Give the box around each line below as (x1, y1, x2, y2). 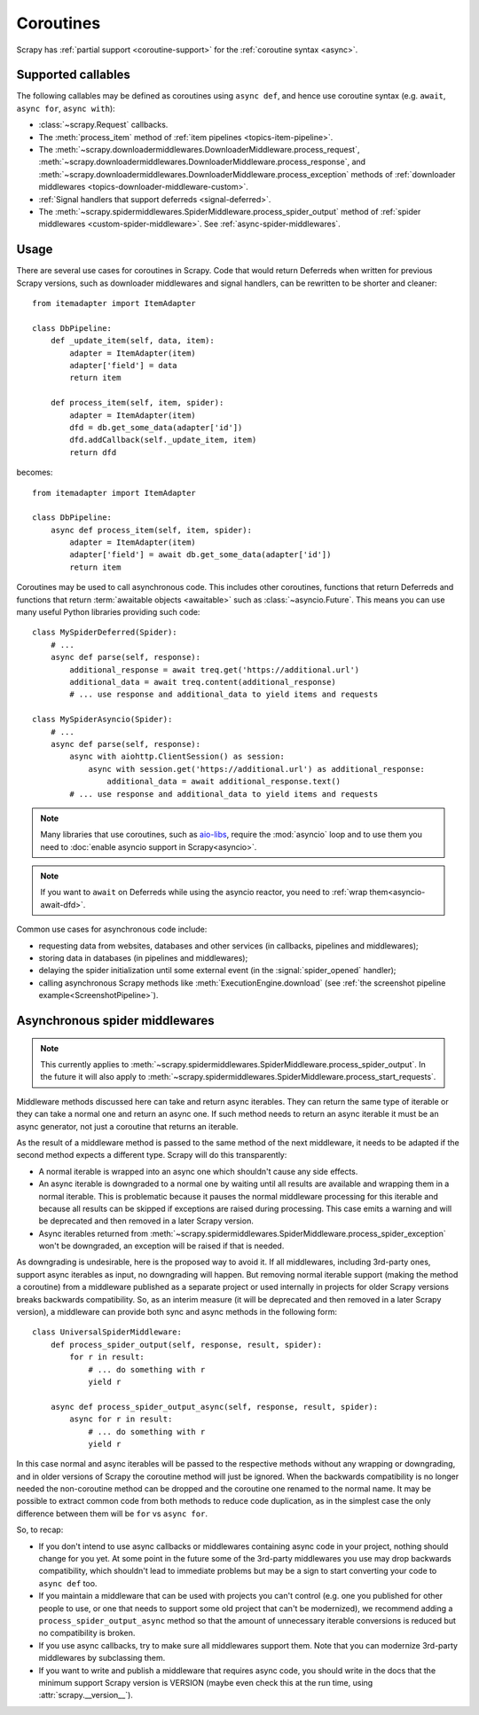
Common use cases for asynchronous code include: (16, 924, 208, 935)
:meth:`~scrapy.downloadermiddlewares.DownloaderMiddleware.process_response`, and (38, 156, 366, 168)
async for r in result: (69, 1414, 173, 1424)
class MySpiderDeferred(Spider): (32, 627, 177, 638)
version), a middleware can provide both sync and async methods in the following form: (16, 1307, 337, 1318)
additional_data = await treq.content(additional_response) (69, 677, 336, 687)
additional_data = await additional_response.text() (106, 776, 342, 787)
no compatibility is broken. (38, 1628, 136, 1639)
